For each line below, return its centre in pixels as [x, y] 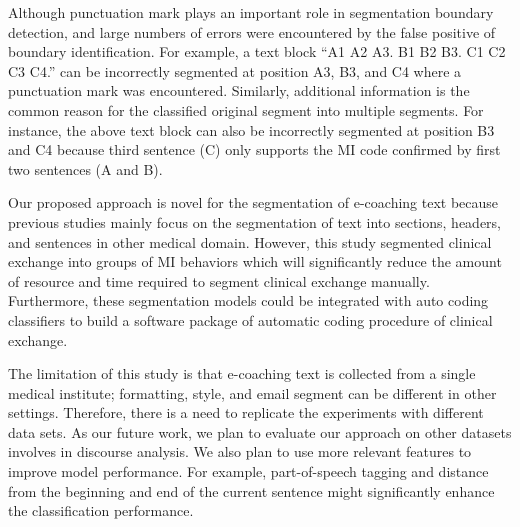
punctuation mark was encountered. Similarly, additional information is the [239, 90]
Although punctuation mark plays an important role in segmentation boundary [251, 12]
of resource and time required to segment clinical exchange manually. [219, 280]
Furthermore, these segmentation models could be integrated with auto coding [248, 300]
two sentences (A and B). [85, 168]
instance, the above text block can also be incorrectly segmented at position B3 [251, 129]
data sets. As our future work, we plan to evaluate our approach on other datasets [260, 431]
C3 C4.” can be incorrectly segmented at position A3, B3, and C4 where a [235, 70]
